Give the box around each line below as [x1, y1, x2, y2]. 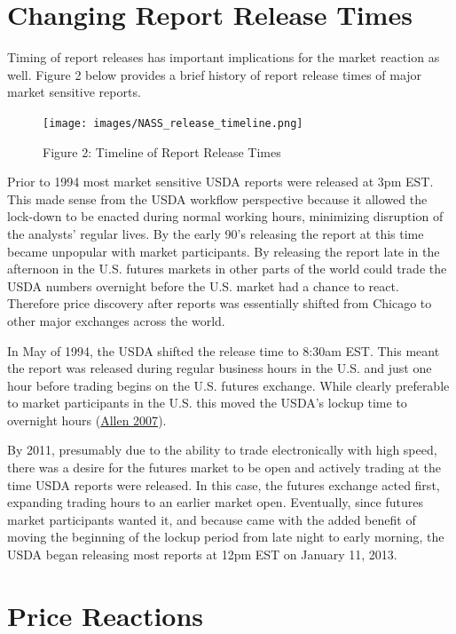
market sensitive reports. [7, 83, 141, 101]
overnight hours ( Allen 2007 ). [7, 410, 167, 429]
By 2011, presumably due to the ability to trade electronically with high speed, [7, 440, 437, 459]
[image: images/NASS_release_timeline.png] [43, 116, 303, 130]
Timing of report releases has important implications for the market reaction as [7, 48, 440, 67]
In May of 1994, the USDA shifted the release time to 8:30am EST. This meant [7, 341, 440, 360]
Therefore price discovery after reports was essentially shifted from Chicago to [7, 294, 432, 313]
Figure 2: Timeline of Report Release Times [43, 142, 281, 161]
